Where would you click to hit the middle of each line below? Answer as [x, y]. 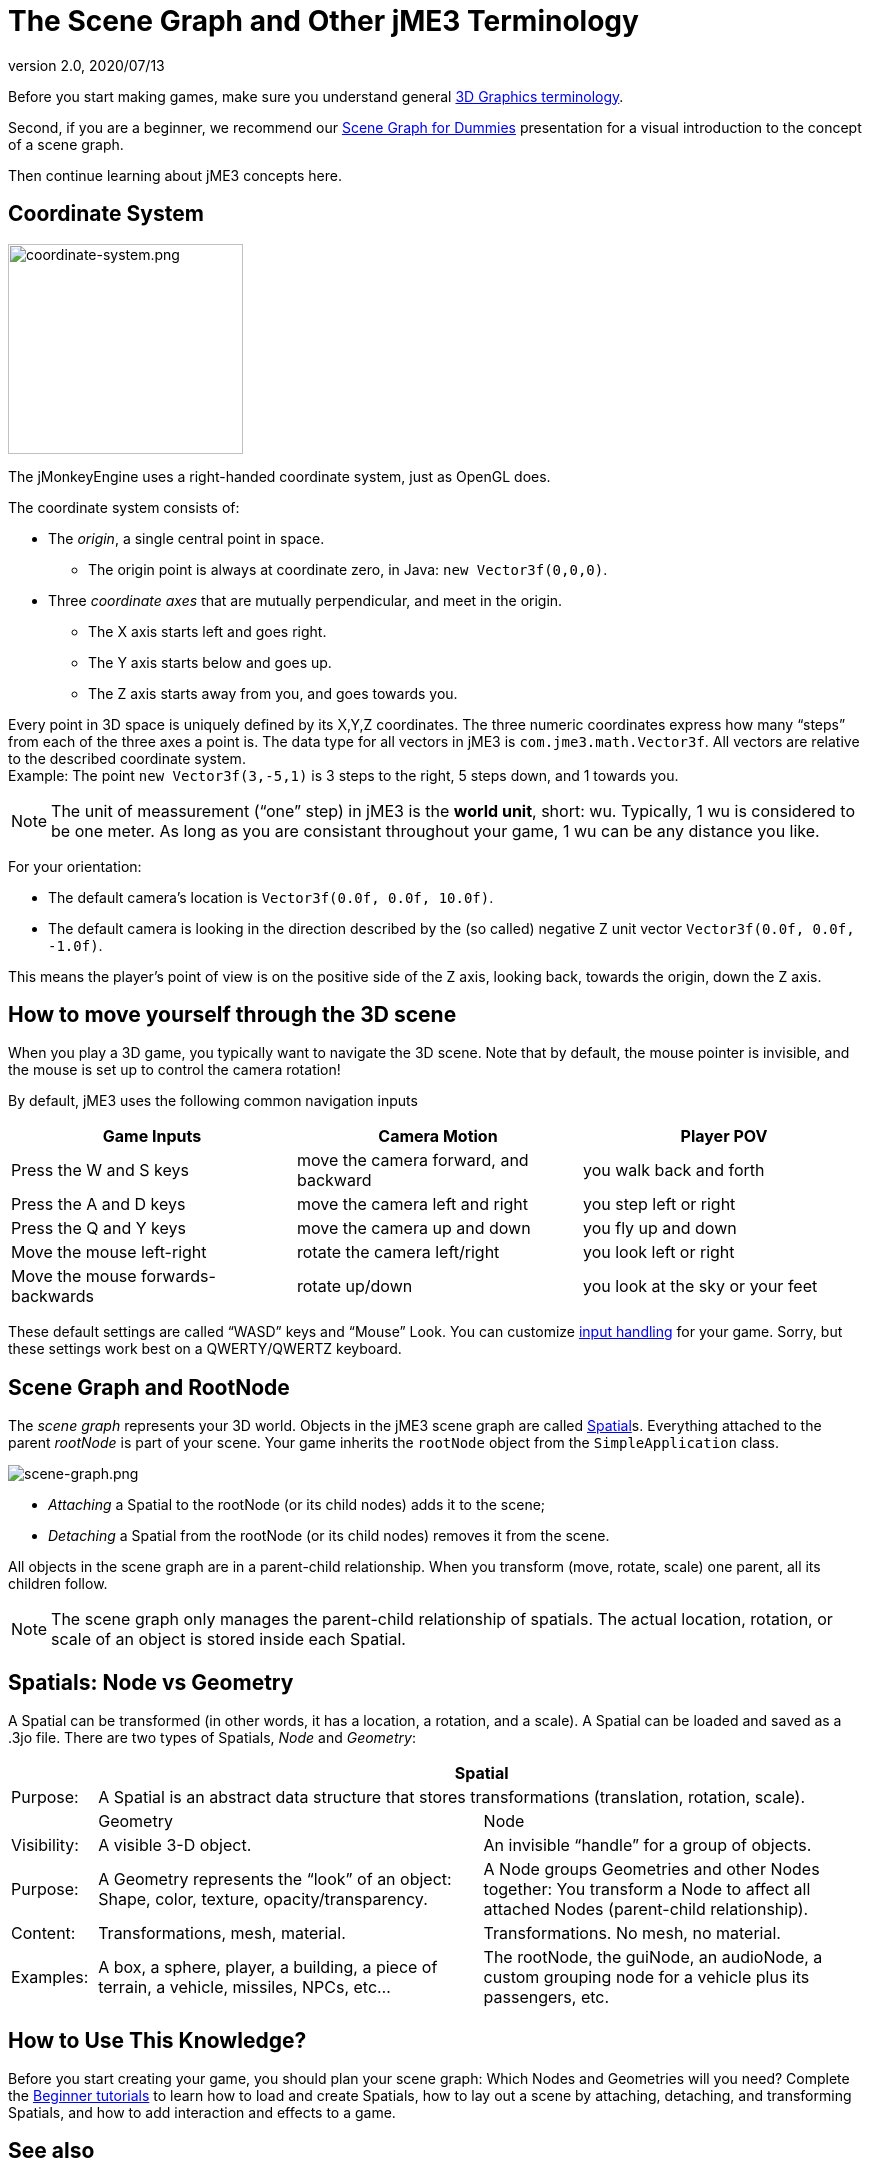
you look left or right [658, 1252]
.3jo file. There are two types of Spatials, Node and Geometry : [212, 1738]
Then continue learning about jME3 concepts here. [175, 175]
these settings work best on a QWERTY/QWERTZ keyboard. [205, 1349]
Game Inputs [152, 1136]
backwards [52, 1296]
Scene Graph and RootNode [149, 1387]
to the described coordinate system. [127, 758]
